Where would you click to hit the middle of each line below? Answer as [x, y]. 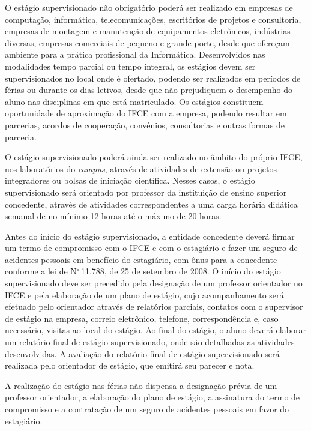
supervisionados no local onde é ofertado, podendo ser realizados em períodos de [153, 78]
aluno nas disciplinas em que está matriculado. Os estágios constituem [134, 101]
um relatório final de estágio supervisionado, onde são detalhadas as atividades [150, 342]
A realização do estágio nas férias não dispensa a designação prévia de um [141, 385]
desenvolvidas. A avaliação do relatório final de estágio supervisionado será [142, 353]
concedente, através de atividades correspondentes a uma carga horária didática [151, 204]
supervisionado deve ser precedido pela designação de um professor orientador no [154, 283]
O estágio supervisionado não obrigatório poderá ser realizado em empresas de [149, 7]
